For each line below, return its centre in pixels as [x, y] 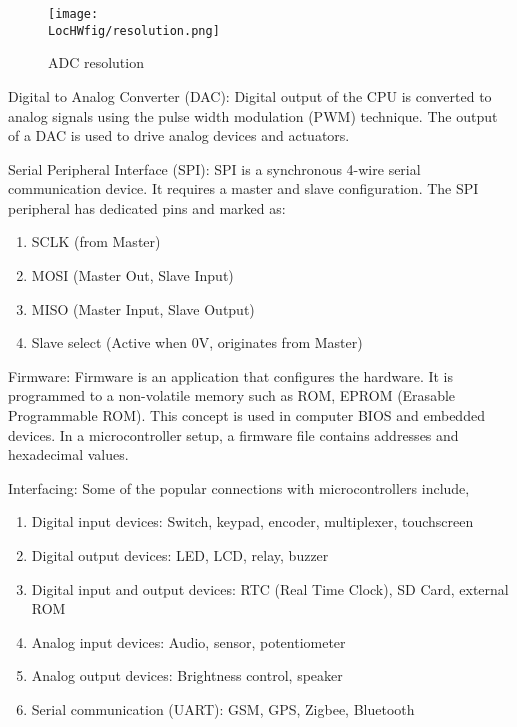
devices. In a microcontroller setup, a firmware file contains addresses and [233, 434]
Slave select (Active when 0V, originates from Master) [197, 342]
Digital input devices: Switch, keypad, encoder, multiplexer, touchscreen [252, 521]
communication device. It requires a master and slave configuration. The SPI [243, 188]
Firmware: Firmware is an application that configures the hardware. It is [231, 375]
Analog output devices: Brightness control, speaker [187, 675]
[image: [73, 14]
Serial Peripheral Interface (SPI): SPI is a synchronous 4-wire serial [214, 168]
